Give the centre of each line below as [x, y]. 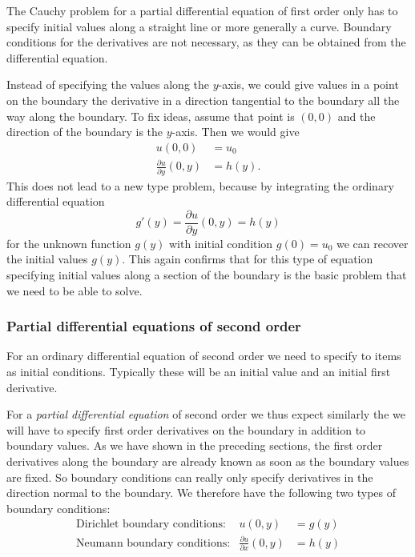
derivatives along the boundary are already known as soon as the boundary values [208, 461]
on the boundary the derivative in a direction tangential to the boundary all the [203, 100]
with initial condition [221, 243]
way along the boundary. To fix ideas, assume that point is [151, 116]
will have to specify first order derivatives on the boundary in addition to [186, 429]
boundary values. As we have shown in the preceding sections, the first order [195, 445]
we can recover [373, 243]
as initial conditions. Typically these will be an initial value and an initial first [199, 372]
